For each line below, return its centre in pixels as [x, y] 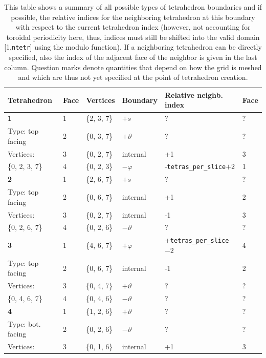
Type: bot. [24, 323]
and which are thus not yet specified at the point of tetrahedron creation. [133, 77]
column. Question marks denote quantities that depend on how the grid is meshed [133, 67]
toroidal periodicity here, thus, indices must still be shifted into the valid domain [133, 37]
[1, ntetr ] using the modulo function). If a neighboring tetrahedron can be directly [133, 47]
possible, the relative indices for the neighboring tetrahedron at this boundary [133, 17]
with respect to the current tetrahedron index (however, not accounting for [133, 27]
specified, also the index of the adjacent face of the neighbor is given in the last [133, 57]
